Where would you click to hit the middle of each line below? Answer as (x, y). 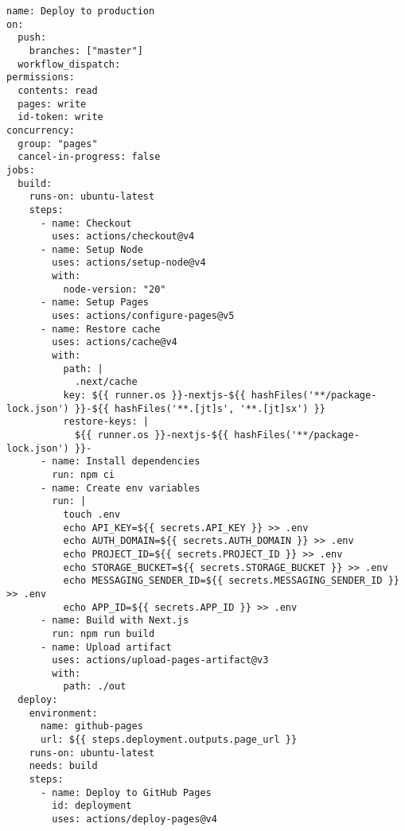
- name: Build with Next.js (115, 621)
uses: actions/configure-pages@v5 (143, 316)
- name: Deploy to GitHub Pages (126, 792)
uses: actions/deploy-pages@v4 (134, 819)
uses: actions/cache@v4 (115, 342)
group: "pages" (58, 144)
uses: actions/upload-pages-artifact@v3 (160, 660)
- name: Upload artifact (106, 647)
